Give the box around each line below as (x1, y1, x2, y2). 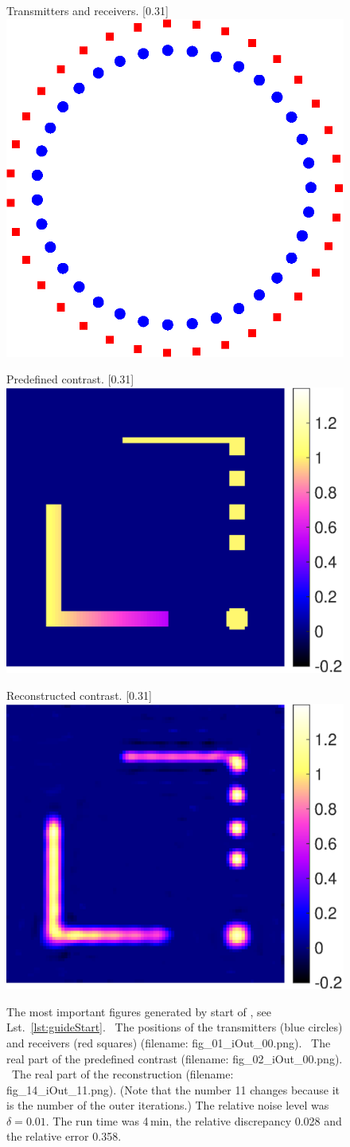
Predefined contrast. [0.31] (6, 371, 134, 387)
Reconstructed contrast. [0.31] (6, 686, 152, 703)
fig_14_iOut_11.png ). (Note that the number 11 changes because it (6, 1081, 340, 1098)
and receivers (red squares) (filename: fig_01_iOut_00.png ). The (6, 1034, 331, 1051)
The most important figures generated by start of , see (6, 1003, 271, 1019)
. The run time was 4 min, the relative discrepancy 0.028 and (45, 1112, 342, 1129)
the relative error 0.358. (6, 1128, 122, 1145)
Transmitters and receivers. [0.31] (6, 2, 169, 18)
